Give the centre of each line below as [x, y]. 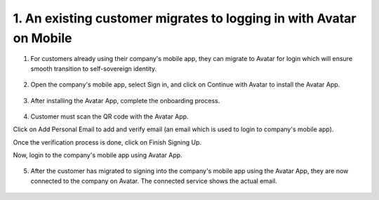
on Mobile [42, 38]
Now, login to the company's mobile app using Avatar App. [98, 155]
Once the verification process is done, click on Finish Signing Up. [107, 142]
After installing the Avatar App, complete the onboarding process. [125, 100]
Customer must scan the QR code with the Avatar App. [109, 116]
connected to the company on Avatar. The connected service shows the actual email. [154, 181]
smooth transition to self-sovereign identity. [94, 68]
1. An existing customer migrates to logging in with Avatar [185, 18]
